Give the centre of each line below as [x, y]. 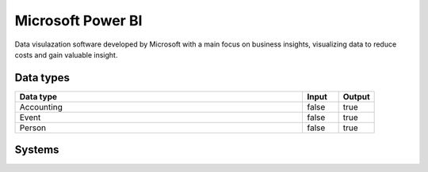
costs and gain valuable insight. [66, 54]
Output [356, 96]
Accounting [41, 107]
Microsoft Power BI [78, 21]
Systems [37, 150]
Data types [42, 78]
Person [33, 128]
